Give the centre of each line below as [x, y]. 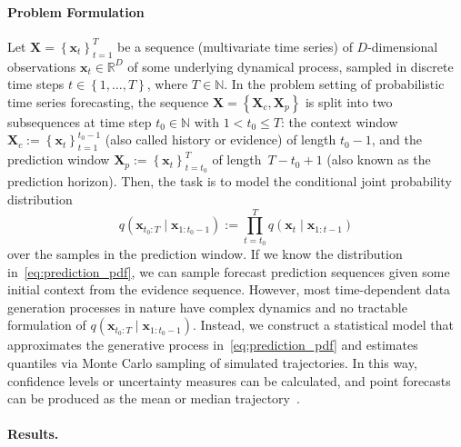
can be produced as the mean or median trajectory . [154, 398]
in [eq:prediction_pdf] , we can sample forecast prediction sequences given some [229, 271]
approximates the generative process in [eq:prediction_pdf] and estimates [213, 345]
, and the [397, 139]
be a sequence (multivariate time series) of [235, 46]
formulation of [47, 325]
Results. [33, 434]
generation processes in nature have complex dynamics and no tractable [207, 307]
